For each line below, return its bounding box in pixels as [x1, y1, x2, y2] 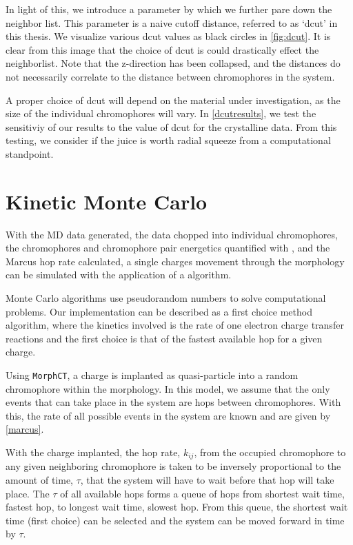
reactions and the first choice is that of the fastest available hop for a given [6, 331, 323, 345]
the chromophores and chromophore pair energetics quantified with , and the [6, 240, 330, 255]
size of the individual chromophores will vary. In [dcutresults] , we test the [6, 106, 316, 121]
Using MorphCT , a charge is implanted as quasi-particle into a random [6, 368, 299, 382]
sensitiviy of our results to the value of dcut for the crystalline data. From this [6, 119, 337, 134]
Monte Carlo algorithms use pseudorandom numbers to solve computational [6, 291, 326, 305]
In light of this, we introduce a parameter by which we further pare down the [6, 2, 332, 16]
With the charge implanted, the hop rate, [6, 445, 181, 460]
